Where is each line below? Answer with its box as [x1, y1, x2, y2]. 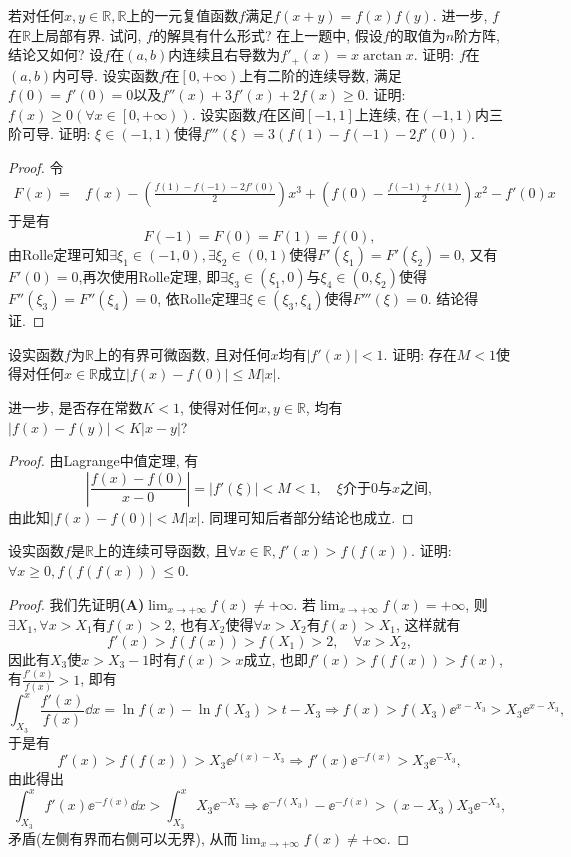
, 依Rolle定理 [157, 288, 240, 309]
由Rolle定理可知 [8, 244, 110, 265]
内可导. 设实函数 [52, 64, 159, 85]
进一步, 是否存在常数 [8, 397, 143, 418]
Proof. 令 [8, 157, 64, 178]
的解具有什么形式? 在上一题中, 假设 [152, 24, 383, 45]
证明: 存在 [392, 343, 457, 364]
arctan [362, 49, 402, 64]
